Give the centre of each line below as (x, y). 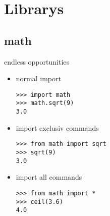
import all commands (49, 177)
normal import (38, 78)
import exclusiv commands (57, 127)
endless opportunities (37, 61)
